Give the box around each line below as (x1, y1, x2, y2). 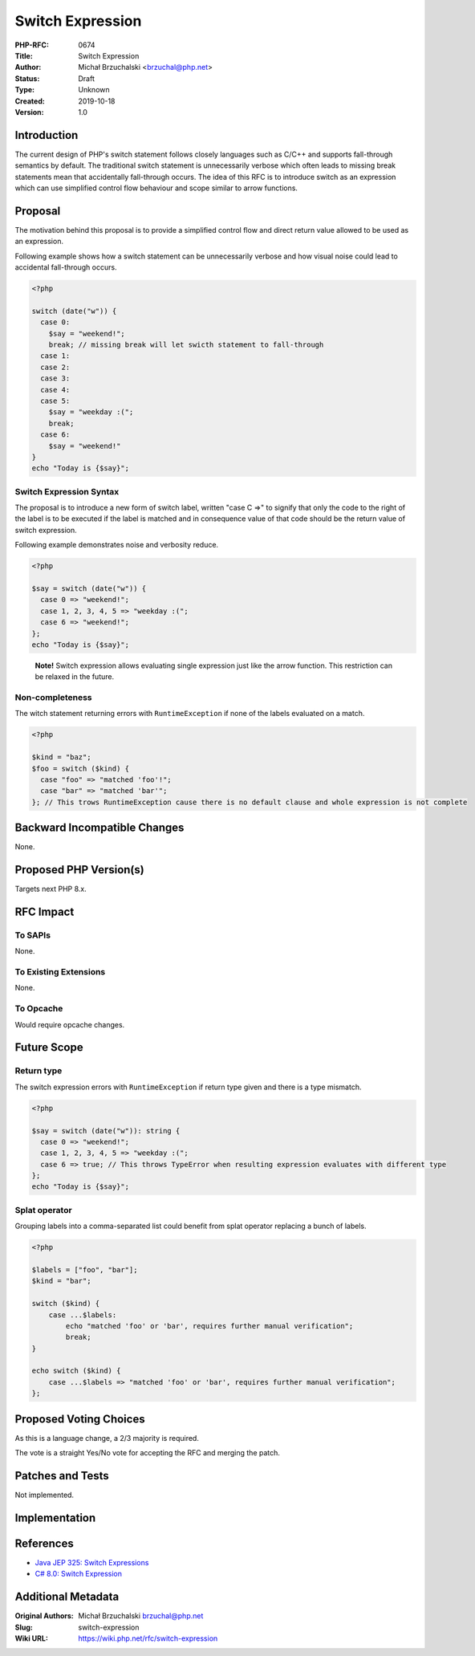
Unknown (78, 85, 110, 95)
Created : (14, 96, 46, 106)
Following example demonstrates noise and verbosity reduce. (14, 540, 219, 550)
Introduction (14, 128, 79, 142)
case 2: (40, 362, 71, 372)
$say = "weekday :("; (48, 408, 134, 417)
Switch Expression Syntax (14, 486, 120, 497)
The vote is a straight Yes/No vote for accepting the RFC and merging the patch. (14, 1448, 281, 1458)
